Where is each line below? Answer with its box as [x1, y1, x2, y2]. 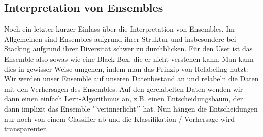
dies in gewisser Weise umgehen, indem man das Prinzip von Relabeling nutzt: [4, 63, 248, 74]
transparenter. [4, 123, 48, 134]
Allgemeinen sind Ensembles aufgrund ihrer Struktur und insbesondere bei [4, 33, 236, 44]
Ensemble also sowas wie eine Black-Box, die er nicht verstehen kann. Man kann [4, 53, 254, 64]
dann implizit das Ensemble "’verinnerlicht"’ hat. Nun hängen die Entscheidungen [4, 103, 258, 114]
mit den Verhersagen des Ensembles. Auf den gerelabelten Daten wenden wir [4, 83, 243, 94]
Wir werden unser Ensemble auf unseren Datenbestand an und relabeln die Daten [4, 73, 259, 84]
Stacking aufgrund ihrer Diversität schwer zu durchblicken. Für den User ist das [4, 43, 253, 54]
